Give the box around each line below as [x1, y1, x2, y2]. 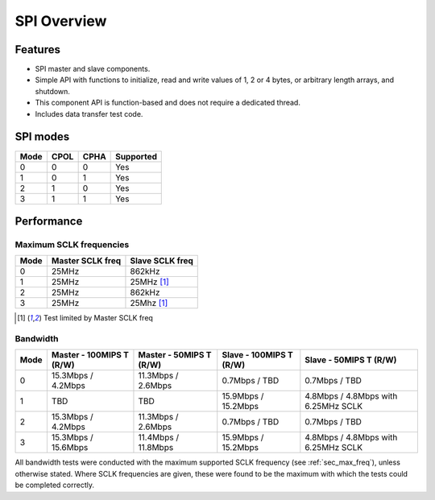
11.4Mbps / [138, 432, 180, 443]
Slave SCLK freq [130, 255, 193, 267]
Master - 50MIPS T [138, 349, 212, 361]
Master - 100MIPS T [51, 349, 129, 361]
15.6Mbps [51, 442, 89, 453]
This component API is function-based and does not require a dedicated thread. [35, 97, 301, 108]
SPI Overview [14, 12, 107, 30]
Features [14, 43, 60, 56]
